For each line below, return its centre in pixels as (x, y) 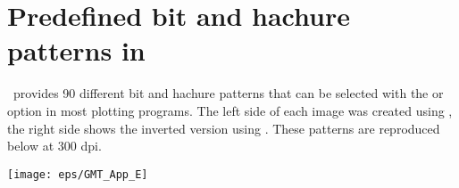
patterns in (76, 50)
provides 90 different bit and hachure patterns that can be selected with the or (228, 93)
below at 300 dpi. (54, 146)
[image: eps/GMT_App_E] (78, 174)
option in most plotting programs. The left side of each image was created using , (230, 110)
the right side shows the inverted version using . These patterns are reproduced (224, 128)
